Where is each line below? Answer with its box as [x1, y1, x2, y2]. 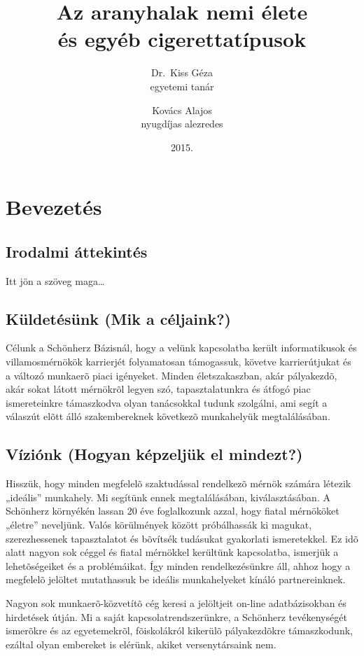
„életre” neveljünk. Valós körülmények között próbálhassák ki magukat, [6, 517, 312, 532]
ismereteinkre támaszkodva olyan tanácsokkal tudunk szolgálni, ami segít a [6, 395, 328, 410]
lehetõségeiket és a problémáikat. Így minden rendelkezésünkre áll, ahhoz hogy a [6, 558, 351, 573]
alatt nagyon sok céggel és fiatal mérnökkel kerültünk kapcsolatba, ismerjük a [6, 545, 339, 559]
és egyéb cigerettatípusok [57, 25, 307, 53]
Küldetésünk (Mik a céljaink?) [6, 307, 231, 329]
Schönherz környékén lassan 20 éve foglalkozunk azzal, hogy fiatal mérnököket [6, 503, 339, 518]
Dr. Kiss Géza [151, 65, 213, 80]
